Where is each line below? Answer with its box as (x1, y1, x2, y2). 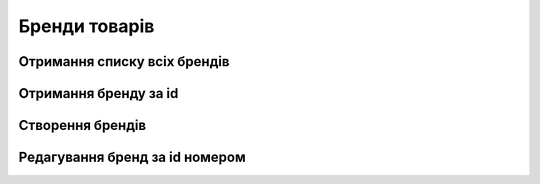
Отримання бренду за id (18, 85, 179, 102)
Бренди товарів (18, 15, 155, 37)
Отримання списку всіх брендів (18, 53, 230, 70)
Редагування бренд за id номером (18, 149, 247, 166)
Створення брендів (18, 117, 147, 134)
